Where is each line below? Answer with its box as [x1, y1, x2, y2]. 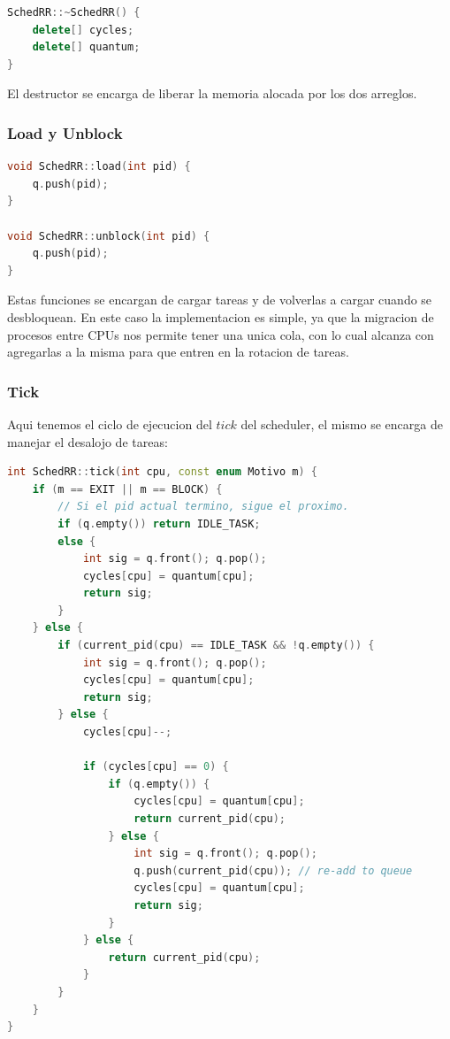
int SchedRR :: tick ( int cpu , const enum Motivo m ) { [7, 466, 317, 479]
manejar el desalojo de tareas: [7, 432, 168, 450]
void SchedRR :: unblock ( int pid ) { [7, 229, 210, 242]
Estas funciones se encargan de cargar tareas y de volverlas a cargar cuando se [7, 290, 432, 309]
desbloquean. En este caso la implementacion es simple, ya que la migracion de [7, 307, 434, 326]
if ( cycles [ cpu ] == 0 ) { [82, 760, 229, 773]
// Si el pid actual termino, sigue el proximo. [57, 500, 349, 513]
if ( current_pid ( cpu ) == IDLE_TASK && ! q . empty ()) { [57, 639, 375, 652]
